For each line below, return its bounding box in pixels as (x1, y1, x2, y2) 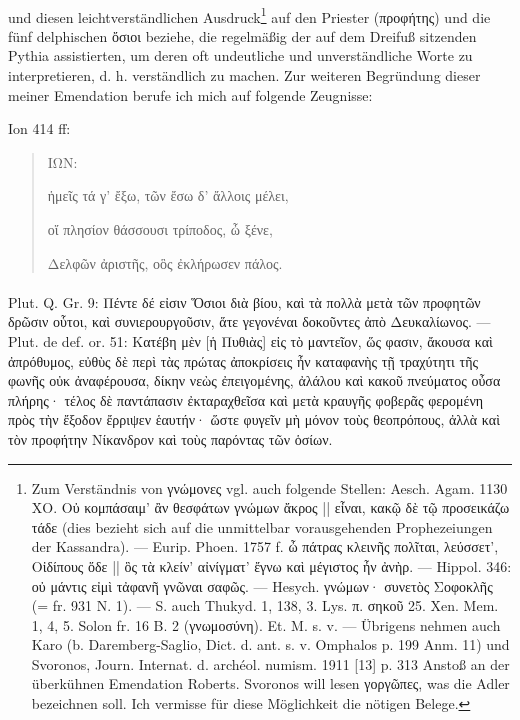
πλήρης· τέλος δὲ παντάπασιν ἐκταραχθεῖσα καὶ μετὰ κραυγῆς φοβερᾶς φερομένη (8, 389, 484, 410)
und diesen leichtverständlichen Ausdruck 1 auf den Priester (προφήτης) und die (8, 3, 491, 27)
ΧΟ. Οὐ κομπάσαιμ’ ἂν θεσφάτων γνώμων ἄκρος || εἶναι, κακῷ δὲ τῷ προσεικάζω (31, 497, 510, 518)
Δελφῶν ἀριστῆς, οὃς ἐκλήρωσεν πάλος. (47, 252, 283, 273)
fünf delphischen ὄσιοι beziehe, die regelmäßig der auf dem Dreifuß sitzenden (8, 25, 477, 46)
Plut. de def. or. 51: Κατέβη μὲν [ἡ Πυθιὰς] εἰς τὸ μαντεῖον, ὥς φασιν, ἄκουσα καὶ (8, 330, 493, 351)
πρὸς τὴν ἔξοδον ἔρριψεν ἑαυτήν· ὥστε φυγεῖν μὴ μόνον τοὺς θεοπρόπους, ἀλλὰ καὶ (8, 409, 500, 430)
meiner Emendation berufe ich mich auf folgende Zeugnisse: (8, 84, 373, 105)
